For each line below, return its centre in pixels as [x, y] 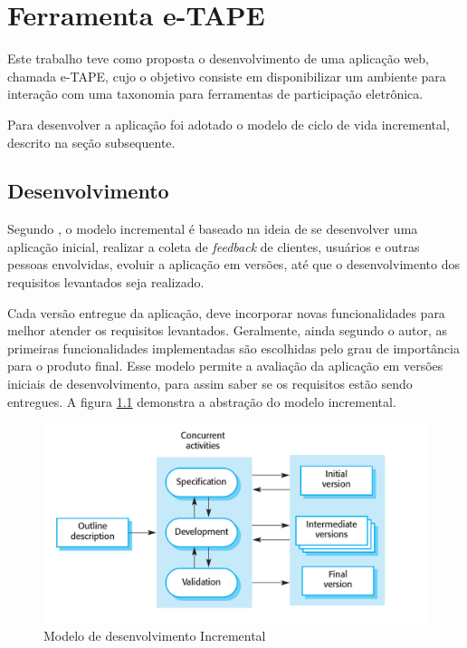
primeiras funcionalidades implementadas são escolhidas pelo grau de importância [233, 348]
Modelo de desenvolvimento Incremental [155, 636]
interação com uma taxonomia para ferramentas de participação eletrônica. [215, 94]
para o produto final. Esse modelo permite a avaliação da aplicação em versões [225, 366]
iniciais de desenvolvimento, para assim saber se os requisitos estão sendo [210, 384]
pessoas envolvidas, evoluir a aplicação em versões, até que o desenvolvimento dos [233, 264]
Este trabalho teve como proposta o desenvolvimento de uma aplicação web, [218, 58]
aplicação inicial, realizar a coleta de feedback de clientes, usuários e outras [214, 246]
